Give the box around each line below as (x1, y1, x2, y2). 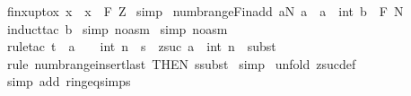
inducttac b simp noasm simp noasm (6, 19, 228, 38)
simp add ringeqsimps (6, 72, 131, 91)
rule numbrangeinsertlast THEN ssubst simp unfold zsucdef (6, 54, 356, 73)
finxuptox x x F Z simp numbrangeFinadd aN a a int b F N (6, 2, 404, 20)
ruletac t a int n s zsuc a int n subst (6, 37, 276, 56)
